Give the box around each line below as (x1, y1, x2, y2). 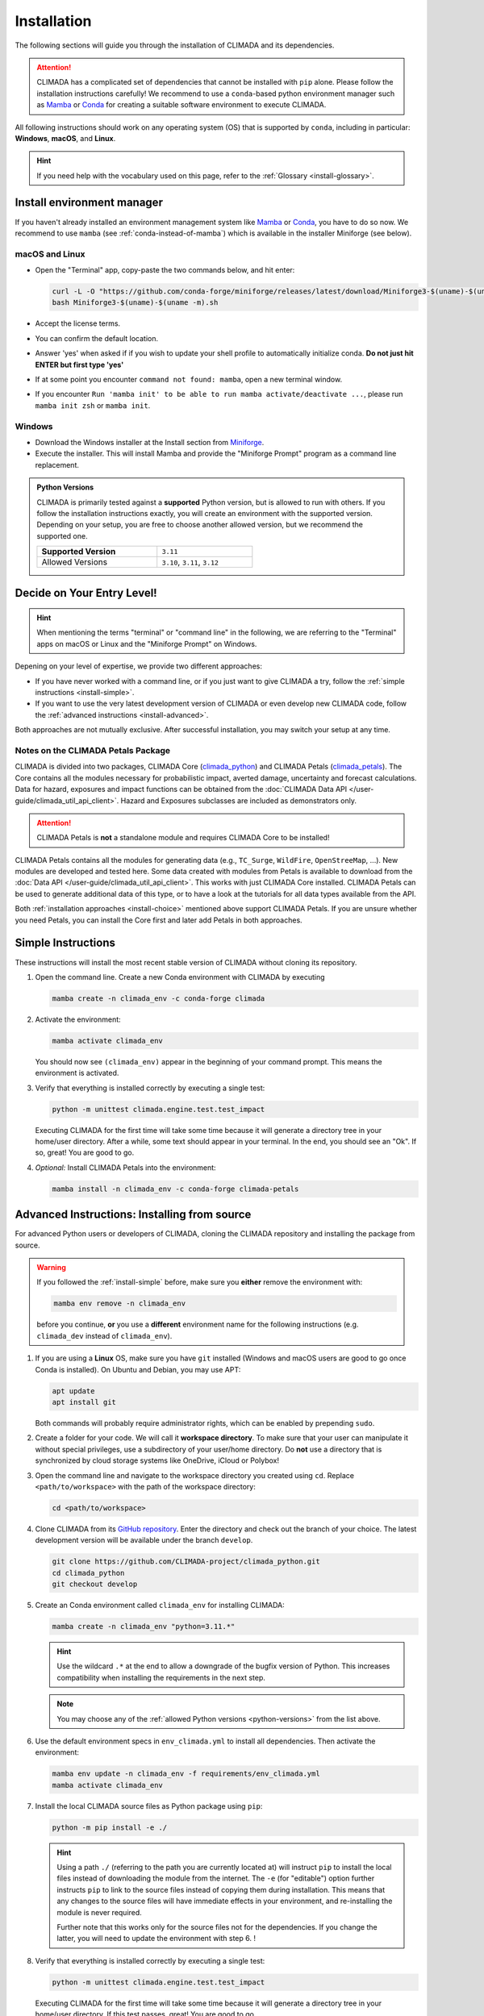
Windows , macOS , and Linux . (15, 133, 116, 143)
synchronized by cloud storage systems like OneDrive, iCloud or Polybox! (35, 1456, 280, 1465)
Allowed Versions (41, 556, 108, 568)
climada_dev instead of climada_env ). (36, 1331, 173, 1340)
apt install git (52, 1397, 117, 1406)
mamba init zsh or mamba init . (35, 400, 151, 410)
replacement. (35, 460, 80, 469)
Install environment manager (15, 196, 163, 210)
